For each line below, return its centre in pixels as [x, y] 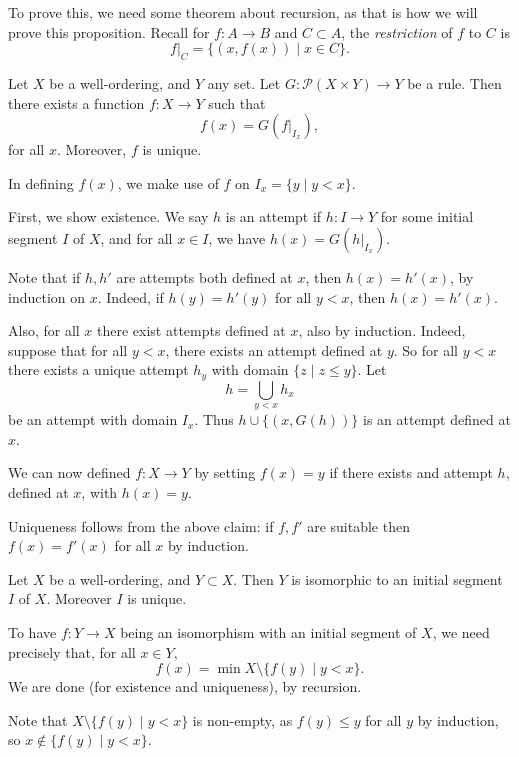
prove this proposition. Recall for [109, 31]
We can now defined [69, 472]
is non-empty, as [242, 719]
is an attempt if [273, 216]
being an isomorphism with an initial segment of [268, 631]
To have [32, 631]
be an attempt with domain [93, 419]
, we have [237, 237]
